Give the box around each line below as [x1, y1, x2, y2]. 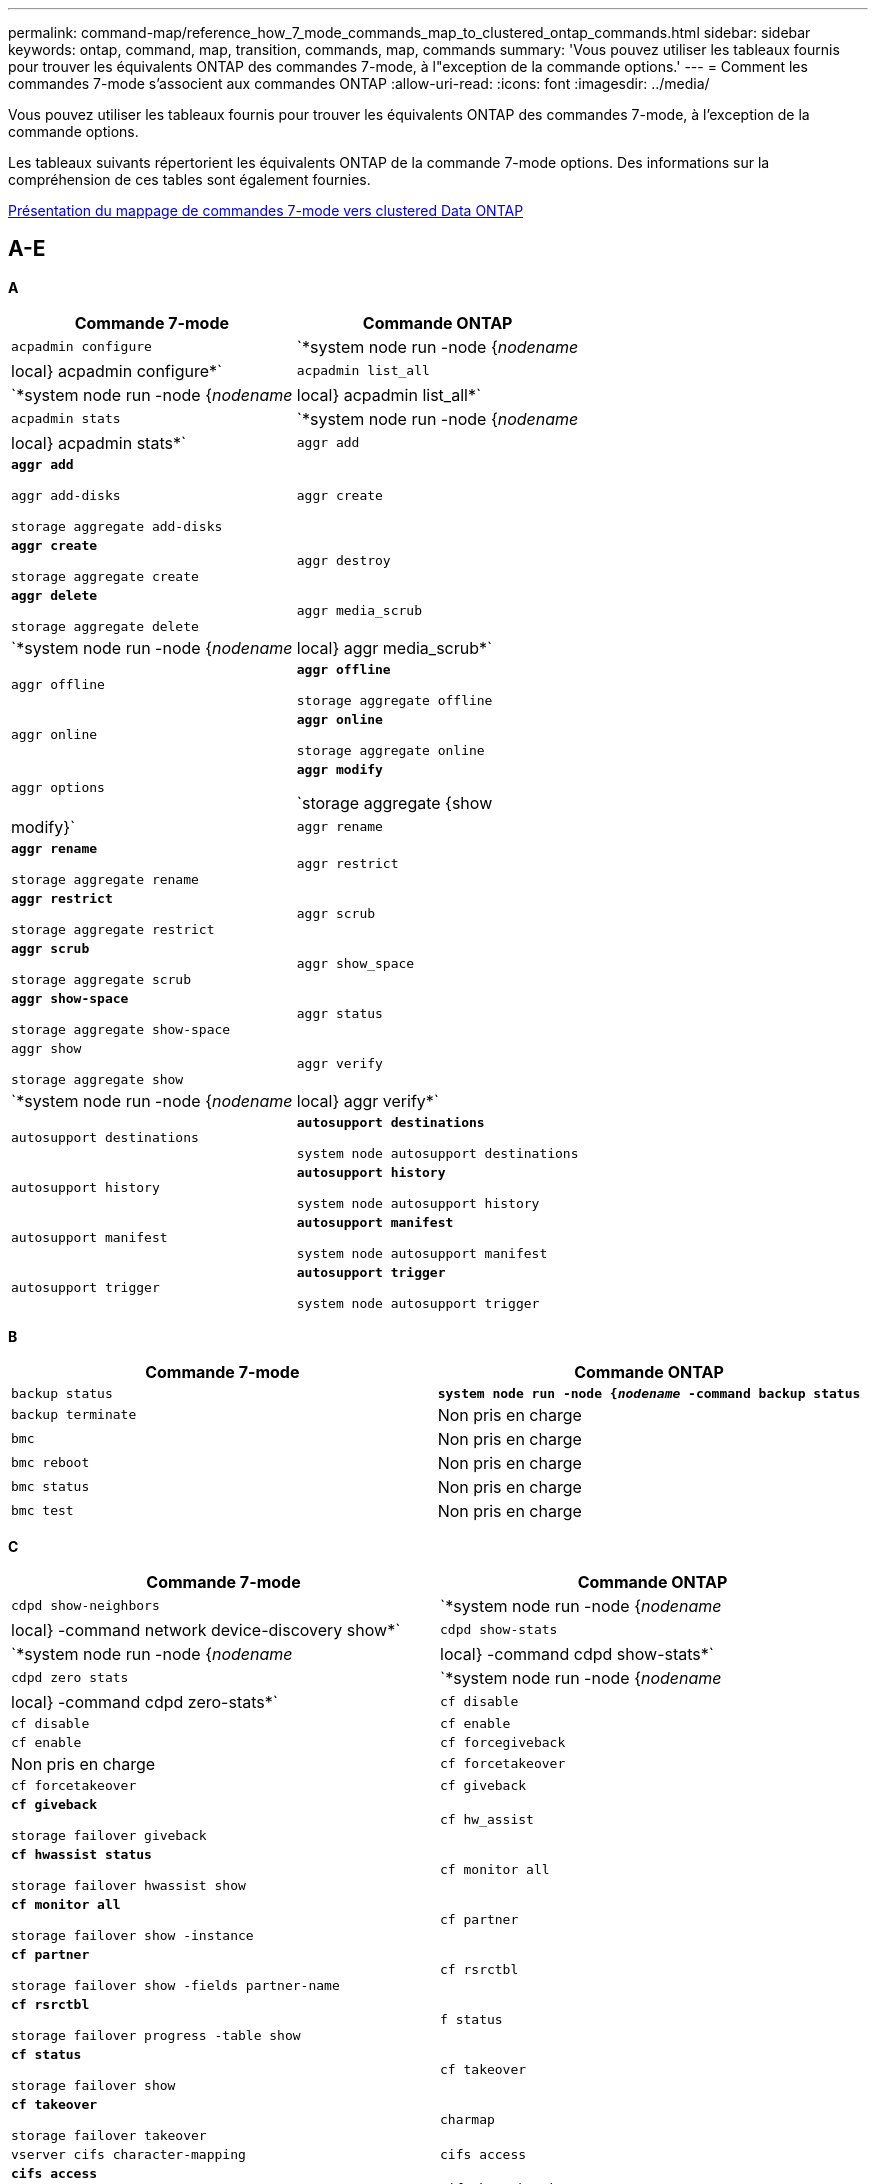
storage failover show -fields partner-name [11, 1977, 340, 1993]
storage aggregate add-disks [11, 518, 223, 534]
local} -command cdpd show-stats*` [440, 1643, 714, 1664]
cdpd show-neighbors [11, 1598, 160, 1614]
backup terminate [11, 1407, 137, 1423]
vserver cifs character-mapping [11, 2146, 246, 2162]
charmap [440, 2112, 495, 2128]
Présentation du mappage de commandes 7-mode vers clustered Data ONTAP [8, 202, 524, 219]
